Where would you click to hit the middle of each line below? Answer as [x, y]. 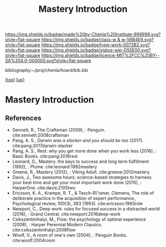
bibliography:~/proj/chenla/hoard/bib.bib [47, 70]
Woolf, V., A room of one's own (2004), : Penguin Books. [70, 235]
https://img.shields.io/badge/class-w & [81, 40]
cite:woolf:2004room [34, 241]
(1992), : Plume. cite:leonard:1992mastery [55, 167]
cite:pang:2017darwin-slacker [42, 146]
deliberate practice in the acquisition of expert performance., [74, 198]
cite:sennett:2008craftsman [41, 135]
